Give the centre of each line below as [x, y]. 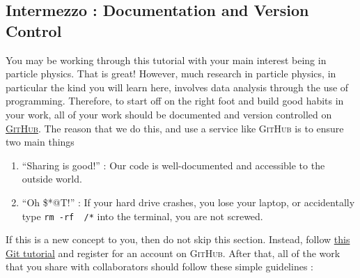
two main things [40, 142]
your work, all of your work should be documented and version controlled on [169, 114]
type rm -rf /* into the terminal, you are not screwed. [142, 216]
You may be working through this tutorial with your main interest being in [166, 60]
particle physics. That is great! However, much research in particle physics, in [171, 74]
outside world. [52, 179]
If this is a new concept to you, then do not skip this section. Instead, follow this [178, 239]
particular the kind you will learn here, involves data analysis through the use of [177, 87]
